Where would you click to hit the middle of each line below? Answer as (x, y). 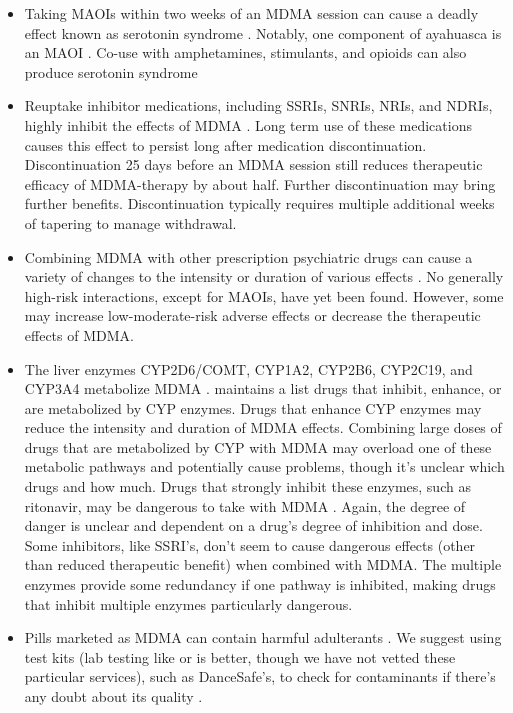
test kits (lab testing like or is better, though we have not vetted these (240, 656)
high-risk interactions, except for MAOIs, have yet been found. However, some (264, 295)
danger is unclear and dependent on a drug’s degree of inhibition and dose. (253, 525)
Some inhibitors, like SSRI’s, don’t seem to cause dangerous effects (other (250, 544)
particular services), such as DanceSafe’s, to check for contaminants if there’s (260, 676)
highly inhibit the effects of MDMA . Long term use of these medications (248, 124)
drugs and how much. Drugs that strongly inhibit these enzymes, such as (247, 486)
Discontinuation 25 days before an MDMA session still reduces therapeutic (253, 164)
